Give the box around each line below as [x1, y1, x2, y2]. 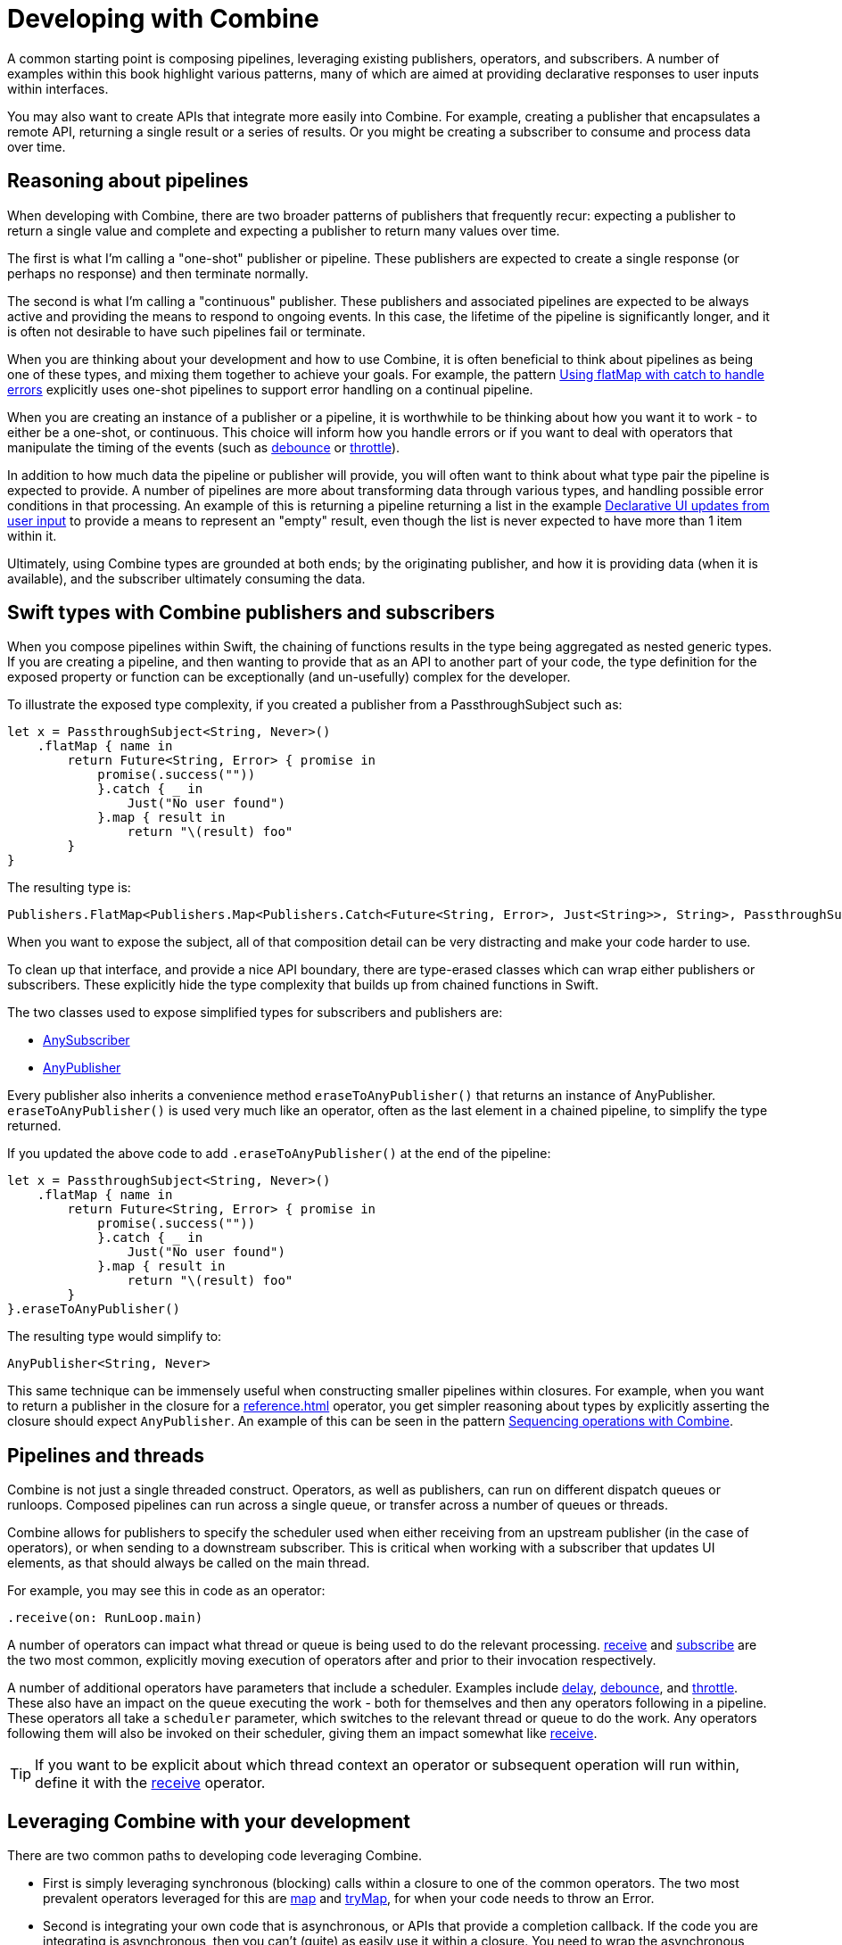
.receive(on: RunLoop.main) [7, 1610, 203, 1626]
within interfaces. [7, 80, 109, 96]
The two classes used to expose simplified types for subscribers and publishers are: [7, 1005, 503, 1021]
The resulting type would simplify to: [7, 1328, 222, 1345]
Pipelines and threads [7, 1444, 204, 1467]
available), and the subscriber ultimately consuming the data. [7, 570, 366, 586]
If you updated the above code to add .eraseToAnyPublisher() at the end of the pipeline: [7, 1146, 551, 1162]
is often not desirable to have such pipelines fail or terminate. [7, 323, 366, 339]
